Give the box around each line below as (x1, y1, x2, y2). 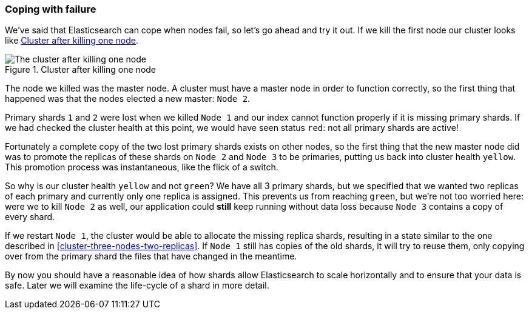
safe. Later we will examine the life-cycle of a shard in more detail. (5, 280, 269, 291)
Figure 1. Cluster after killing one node (5, 64, 157, 75)
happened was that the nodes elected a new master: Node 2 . (5, 93, 251, 104)
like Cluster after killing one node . (5, 35, 138, 46)
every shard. (5, 212, 55, 222)
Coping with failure (5, 3, 96, 15)
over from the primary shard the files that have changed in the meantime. (5, 251, 297, 262)
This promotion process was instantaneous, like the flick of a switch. (5, 162, 278, 173)
